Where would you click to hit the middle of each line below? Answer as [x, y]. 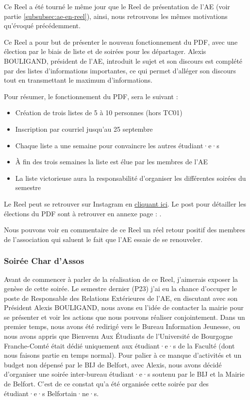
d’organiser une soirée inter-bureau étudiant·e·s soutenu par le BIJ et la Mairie [124, 374]
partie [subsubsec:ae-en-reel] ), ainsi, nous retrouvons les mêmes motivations [116, 16]
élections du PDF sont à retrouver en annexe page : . [83, 213]
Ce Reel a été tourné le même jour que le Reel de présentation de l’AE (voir [117, 6]
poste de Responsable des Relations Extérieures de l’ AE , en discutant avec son [121, 298]
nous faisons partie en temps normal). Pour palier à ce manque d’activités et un [123, 355]
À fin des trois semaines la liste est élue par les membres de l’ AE [112, 162]
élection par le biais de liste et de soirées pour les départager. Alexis [105, 51]
